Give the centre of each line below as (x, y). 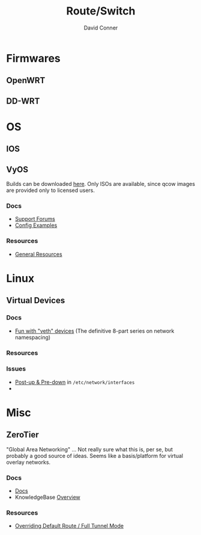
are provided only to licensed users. (50, 190)
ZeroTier (22, 435)
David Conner (101, 28)
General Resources (38, 254)
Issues (16, 369)
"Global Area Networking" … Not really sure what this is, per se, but (89, 449)
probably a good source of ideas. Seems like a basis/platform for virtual (95, 456)
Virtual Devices (36, 301)
